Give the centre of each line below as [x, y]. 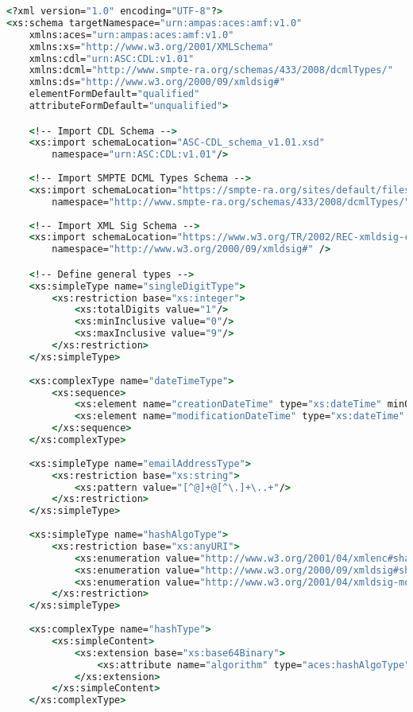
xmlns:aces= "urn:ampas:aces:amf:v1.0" [131, 35]
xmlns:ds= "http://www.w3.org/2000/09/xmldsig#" [157, 82]
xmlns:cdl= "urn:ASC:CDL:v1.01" [112, 58]
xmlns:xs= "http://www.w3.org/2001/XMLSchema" [151, 47]
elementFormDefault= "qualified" [114, 94]
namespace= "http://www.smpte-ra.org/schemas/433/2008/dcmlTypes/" [231, 202]
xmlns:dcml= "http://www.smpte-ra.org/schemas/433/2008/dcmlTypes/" [211, 70]
